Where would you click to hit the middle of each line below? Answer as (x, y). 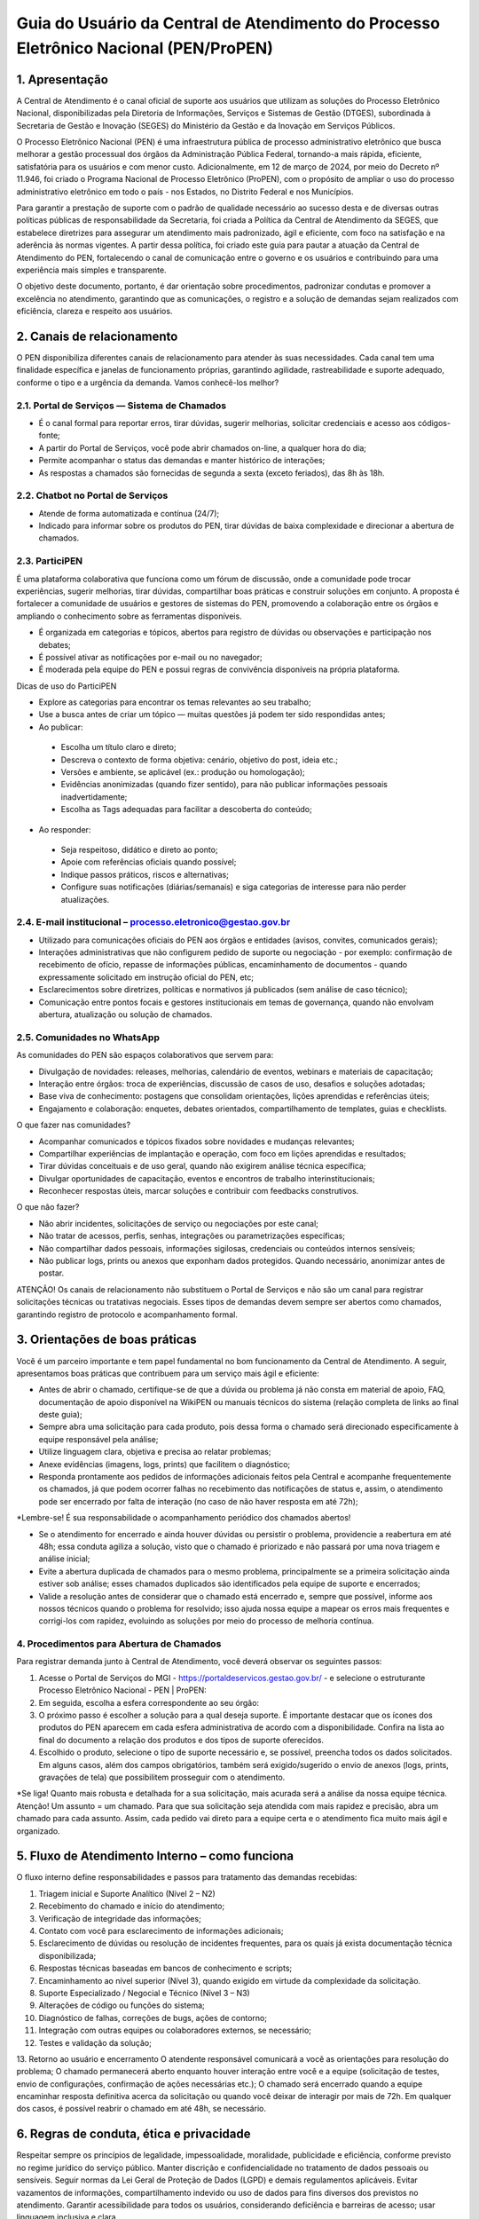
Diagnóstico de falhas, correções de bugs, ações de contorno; (153, 2018)
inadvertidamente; (94, 797)
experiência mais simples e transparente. (92, 270)
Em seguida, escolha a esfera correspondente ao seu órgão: (149, 1702)
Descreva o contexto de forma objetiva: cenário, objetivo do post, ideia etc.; (200, 760)
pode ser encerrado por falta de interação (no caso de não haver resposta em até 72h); (198, 1501)
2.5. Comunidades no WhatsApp (88, 1037)
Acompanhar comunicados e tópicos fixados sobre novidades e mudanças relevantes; (196, 1141)
